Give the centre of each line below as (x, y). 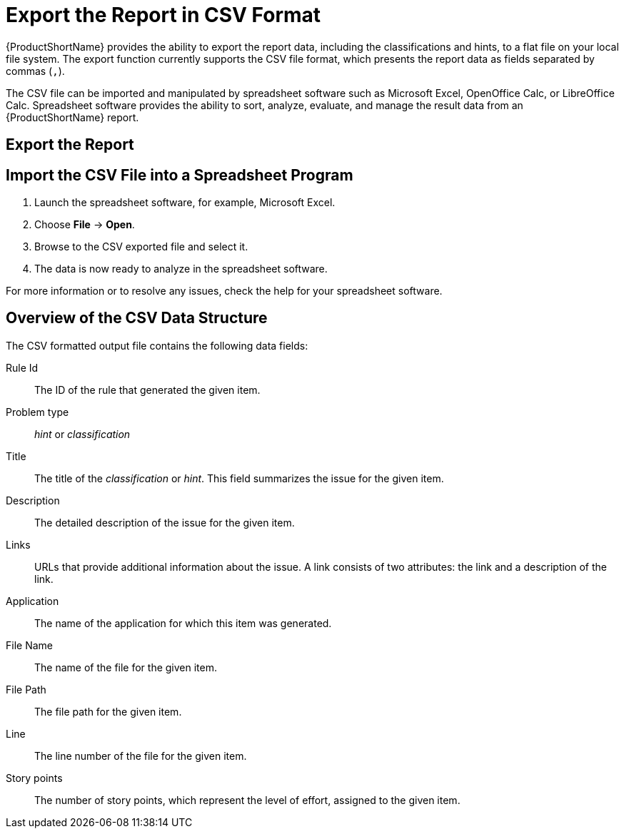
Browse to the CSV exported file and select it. (141, 247)
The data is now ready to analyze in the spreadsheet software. (181, 269)
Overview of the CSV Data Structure (137, 318)
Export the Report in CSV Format (163, 15)
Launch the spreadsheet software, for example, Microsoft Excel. (185, 203)
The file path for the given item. (108, 711)
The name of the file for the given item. (126, 667)
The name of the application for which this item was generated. (183, 623)
